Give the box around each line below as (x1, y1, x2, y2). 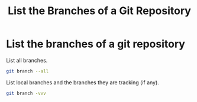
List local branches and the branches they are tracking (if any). (6, 78, 160, 86)
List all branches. (6, 57, 48, 64)
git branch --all (6, 68, 49, 74)
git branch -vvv (6, 90, 46, 96)
